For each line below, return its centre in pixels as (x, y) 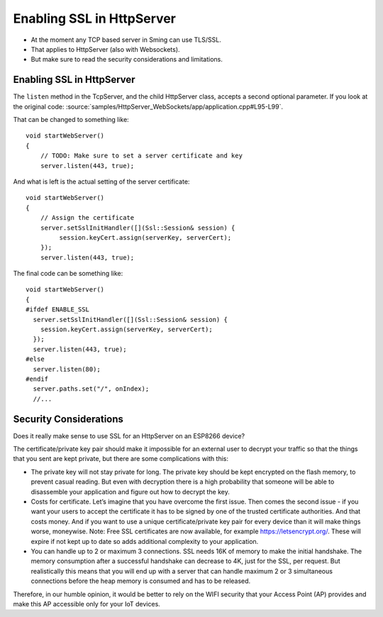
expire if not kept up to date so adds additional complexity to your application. (145, 541)
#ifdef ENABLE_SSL (58, 310)
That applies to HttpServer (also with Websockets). (105, 49)
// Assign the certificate (87, 218)
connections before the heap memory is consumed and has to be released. (141, 581)
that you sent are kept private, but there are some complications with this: (121, 459)
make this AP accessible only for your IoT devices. (87, 604)
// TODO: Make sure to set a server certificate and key (141, 156)
